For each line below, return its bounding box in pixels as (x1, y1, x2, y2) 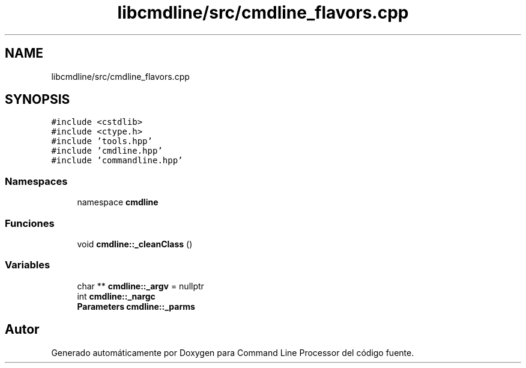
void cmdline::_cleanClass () (77, 238, 193, 249)
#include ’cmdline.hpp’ (51, 146, 163, 156)
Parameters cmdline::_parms (77, 301, 195, 312)
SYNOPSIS (5, 92, 70, 107)
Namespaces (5, 175, 68, 187)
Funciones (5, 217, 55, 229)
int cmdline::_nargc (77, 291, 156, 301)
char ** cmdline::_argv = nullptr (77, 280, 204, 291)
